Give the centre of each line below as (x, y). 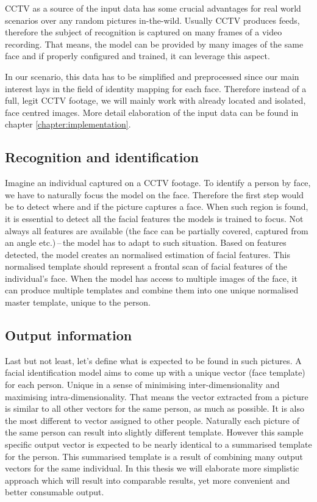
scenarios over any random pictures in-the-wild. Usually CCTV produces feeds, (152, 20)
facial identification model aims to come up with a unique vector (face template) (155, 372)
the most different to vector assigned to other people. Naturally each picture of (152, 420)
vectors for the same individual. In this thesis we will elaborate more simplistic (152, 468)
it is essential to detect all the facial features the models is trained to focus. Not (154, 218)
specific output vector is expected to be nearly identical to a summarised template (158, 444)
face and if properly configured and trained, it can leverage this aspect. (137, 56)
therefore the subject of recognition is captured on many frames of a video (144, 32)
